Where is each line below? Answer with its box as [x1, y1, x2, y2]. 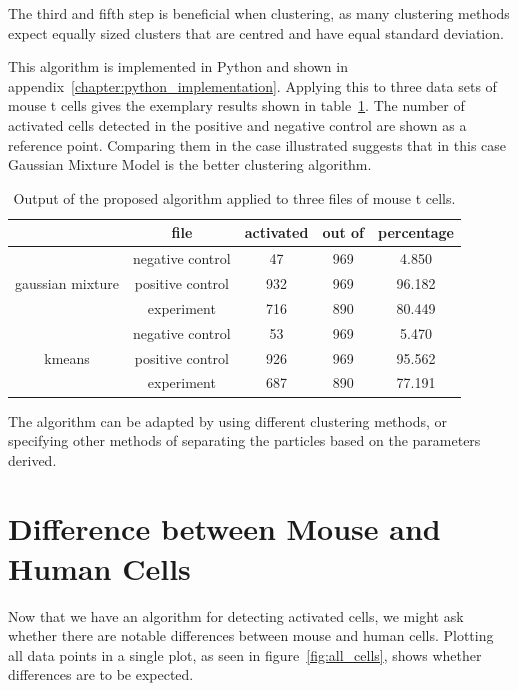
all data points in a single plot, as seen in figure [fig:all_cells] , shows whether [8, 644, 482, 665]
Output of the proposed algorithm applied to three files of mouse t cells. [13, 187, 456, 208]
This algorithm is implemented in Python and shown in [8, 56, 348, 77]
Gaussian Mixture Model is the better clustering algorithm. [8, 154, 372, 175]
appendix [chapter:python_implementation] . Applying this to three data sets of [8, 75, 497, 96]
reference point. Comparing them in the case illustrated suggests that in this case [8, 134, 507, 155]
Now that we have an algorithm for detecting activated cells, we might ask [8, 605, 464, 626]
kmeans [44, 347, 90, 368]
